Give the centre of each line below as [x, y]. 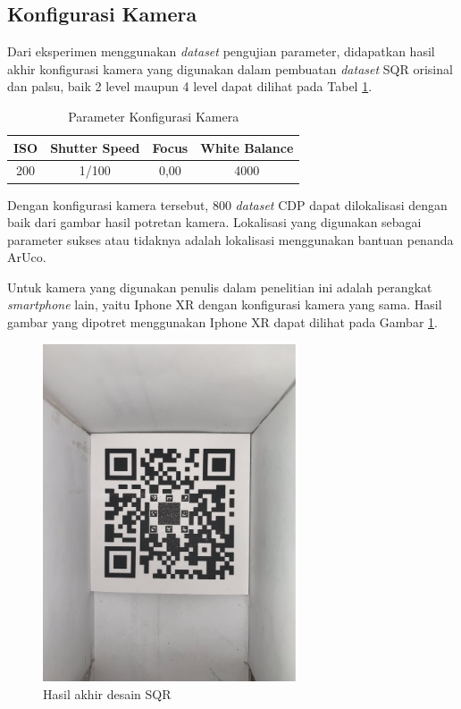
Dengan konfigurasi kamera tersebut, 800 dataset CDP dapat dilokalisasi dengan [227, 204]
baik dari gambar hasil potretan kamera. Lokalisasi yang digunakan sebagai [214, 222]
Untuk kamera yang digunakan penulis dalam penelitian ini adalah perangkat [220, 287]
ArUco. [27, 257]
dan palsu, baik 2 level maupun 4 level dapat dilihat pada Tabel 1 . [190, 86]
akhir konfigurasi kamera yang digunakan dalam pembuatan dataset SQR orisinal [230, 68]
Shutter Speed [95, 147]
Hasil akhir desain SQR [107, 693]
